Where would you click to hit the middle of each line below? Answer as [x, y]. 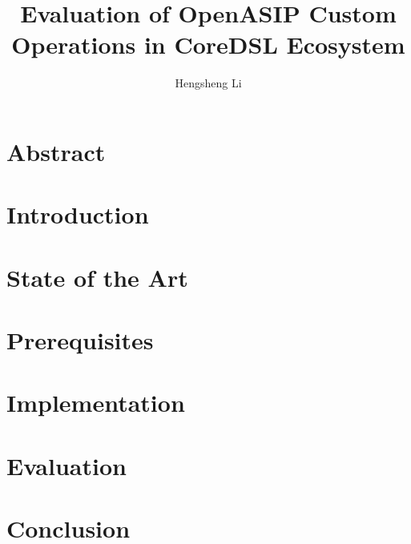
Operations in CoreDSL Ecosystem [208, 44]
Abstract [56, 151]
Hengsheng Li [208, 83]
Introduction [78, 214]
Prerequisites [80, 340]
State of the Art [97, 277]
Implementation [96, 403]
